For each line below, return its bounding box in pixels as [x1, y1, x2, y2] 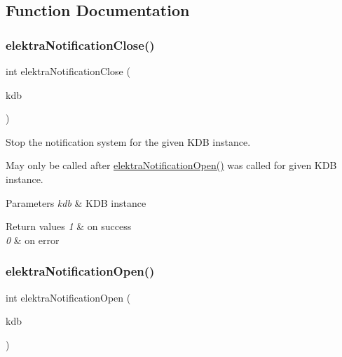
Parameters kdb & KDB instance [6, 195, 146, 210]
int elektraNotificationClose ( [6, 64, 130, 78]
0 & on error [6, 232, 60, 247]
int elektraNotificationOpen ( [6, 290, 131, 304]
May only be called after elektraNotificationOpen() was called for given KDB [6, 158, 337, 173]
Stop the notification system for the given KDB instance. [6, 134, 251, 149]
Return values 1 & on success [6, 219, 132, 234]
